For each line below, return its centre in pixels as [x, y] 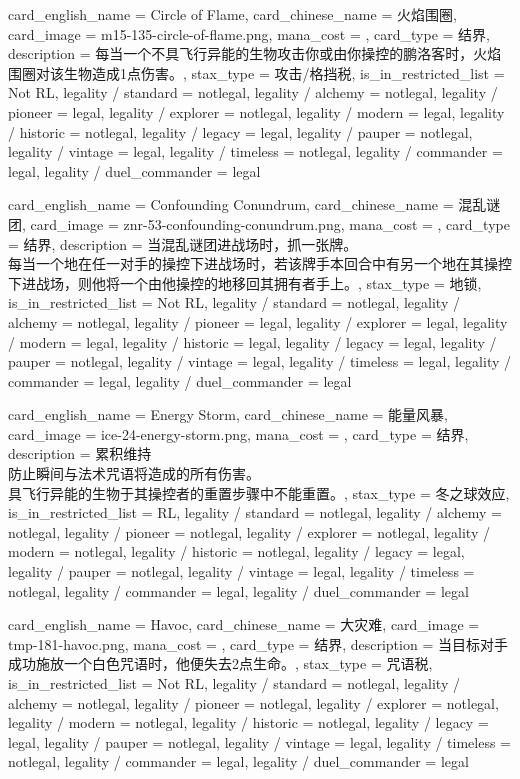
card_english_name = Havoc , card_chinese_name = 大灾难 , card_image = [244, 624]
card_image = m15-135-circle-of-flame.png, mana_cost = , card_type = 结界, [249, 33]
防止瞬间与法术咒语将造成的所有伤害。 [134, 473]
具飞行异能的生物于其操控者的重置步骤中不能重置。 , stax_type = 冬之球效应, [259, 492]
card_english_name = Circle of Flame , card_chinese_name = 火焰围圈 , [232, 14]
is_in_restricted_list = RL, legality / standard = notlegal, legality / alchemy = [255, 512]
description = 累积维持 [80, 453]
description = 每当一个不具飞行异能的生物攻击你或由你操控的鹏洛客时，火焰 [255, 53]
